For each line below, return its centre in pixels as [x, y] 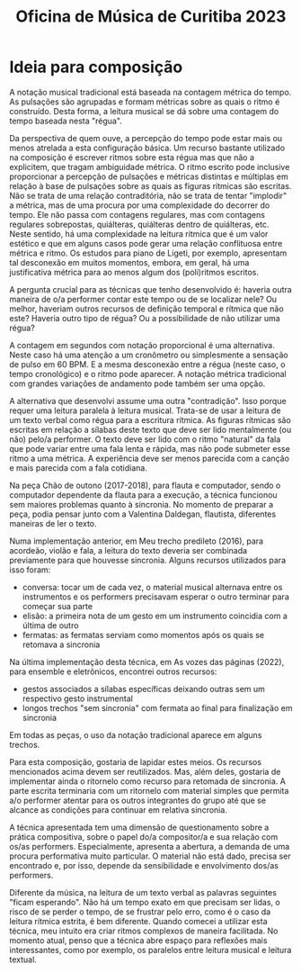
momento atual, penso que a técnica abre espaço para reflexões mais [138, 940]
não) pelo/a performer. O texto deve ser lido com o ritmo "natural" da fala [145, 439]
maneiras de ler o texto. [53, 523]
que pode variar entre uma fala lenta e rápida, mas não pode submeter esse [150, 448]
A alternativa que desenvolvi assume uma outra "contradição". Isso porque [148, 400]
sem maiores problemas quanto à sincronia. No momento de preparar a [142, 504]
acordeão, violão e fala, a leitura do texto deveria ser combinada [128, 550]
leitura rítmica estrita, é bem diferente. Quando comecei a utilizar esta [138, 921]
